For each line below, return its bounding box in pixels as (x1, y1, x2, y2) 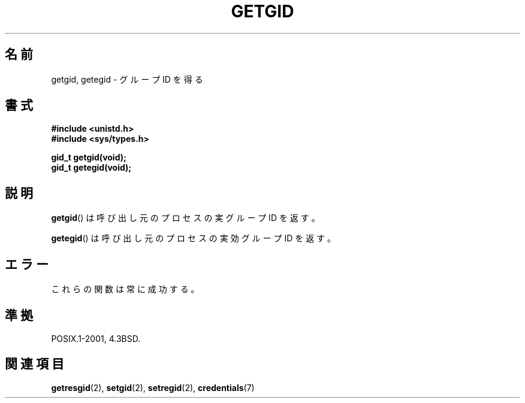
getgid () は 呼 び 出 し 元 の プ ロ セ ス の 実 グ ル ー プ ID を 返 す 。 (51, 213, 320, 223)
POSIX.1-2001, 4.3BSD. (51, 333, 141, 344)
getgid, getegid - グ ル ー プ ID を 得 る (51, 74, 203, 84)
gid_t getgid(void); (51, 152, 126, 163)
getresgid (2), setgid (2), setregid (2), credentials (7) (51, 382, 255, 393)
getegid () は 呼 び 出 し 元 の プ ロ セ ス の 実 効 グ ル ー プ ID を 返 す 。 (51, 233, 336, 244)
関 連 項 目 (5, 356, 64, 372)
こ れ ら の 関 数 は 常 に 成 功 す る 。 (51, 284, 200, 295)
